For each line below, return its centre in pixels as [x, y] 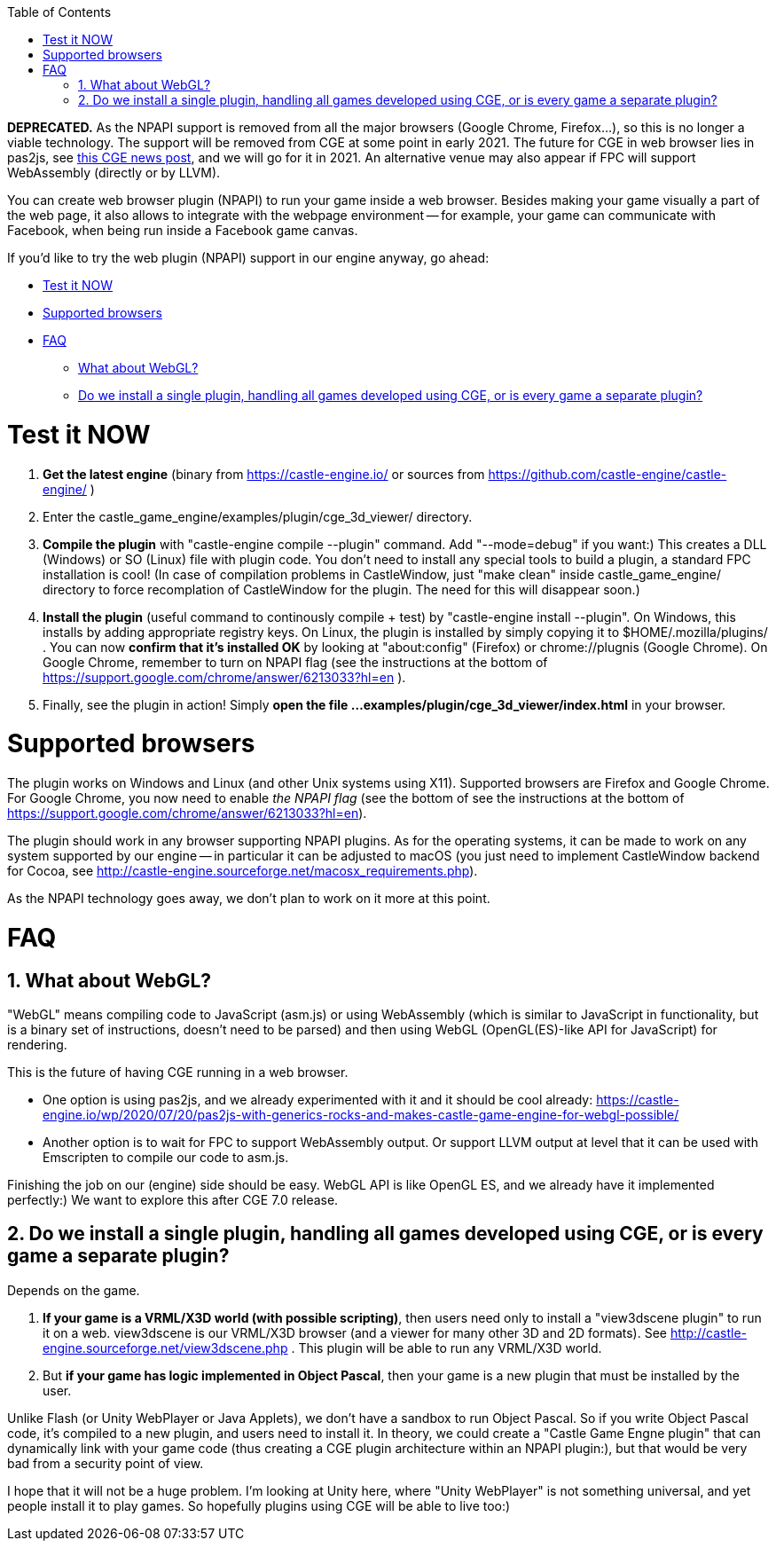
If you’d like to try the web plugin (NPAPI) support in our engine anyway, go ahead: [248, 258]
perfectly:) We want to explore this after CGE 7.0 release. [173, 1199]
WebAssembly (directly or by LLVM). [114, 173]
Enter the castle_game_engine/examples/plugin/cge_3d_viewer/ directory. [258, 516]
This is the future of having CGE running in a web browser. [178, 1072]
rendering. [37, 1044]
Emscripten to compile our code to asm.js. [166, 1157]
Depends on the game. [74, 1290]
